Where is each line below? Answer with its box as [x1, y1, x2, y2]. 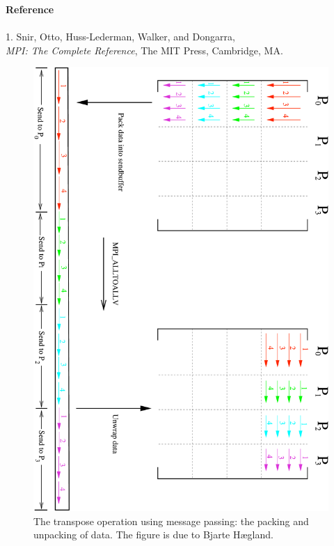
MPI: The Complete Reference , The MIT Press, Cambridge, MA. [6, 42, 283, 57]
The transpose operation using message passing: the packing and [33, 513, 309, 528]
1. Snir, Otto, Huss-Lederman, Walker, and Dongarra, [6, 29, 235, 44]
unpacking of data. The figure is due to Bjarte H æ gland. [33, 527, 273, 542]
